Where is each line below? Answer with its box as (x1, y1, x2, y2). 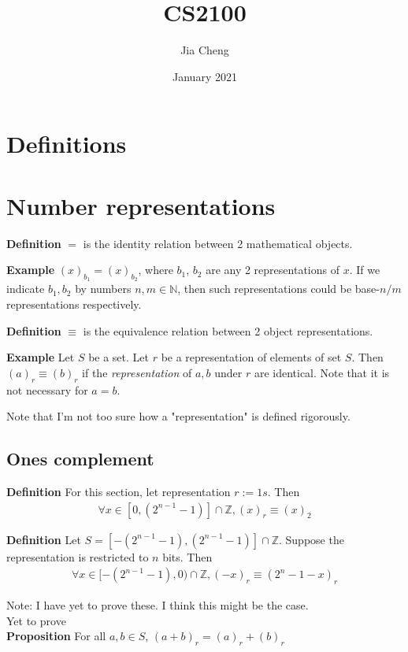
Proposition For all (6, 628, 106, 644)
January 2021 (172, 68, 237, 84)
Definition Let (6, 531, 81, 547)
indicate (6, 280, 45, 297)
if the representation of (82, 364, 192, 380)
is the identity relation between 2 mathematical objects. (83, 235, 353, 251)
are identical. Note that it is (254, 364, 390, 380)
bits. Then (162, 548, 213, 565)
